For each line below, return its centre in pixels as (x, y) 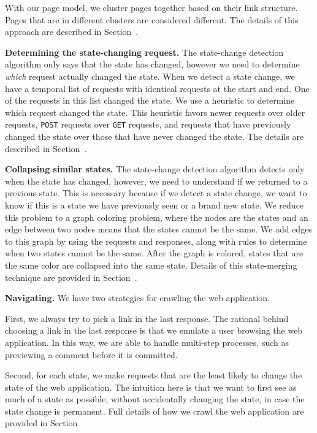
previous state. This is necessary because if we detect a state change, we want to (156, 193)
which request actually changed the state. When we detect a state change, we (150, 76)
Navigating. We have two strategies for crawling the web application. (138, 298)
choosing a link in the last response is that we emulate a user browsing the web (154, 330)
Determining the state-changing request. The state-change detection (144, 52)
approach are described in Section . (72, 32)
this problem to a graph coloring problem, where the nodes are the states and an (157, 217)
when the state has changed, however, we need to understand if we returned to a (156, 181)
